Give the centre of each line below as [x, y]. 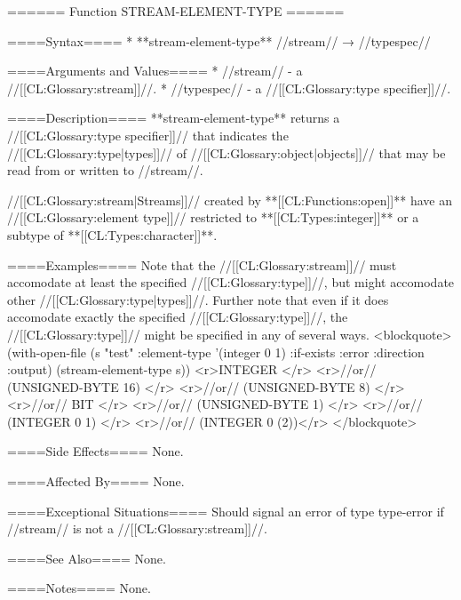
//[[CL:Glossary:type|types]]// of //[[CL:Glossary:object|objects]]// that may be [227, 152]
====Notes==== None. [79, 588]
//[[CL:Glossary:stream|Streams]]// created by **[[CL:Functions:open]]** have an [230, 200]
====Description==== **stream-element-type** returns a [174, 118]
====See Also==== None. [87, 558]
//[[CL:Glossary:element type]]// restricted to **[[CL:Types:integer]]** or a [213, 217]
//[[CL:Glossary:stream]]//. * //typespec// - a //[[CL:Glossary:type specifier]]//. [229, 88]
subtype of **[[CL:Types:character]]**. [112, 234]
